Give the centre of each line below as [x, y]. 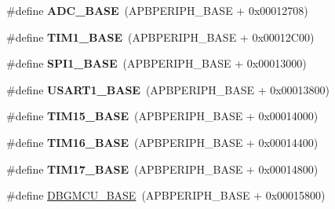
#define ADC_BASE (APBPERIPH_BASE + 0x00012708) [157, 10]
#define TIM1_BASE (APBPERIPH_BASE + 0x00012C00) [160, 37]
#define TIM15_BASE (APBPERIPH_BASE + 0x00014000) [162, 116]
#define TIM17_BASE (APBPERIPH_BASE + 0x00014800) [162, 169]
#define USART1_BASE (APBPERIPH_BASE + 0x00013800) [168, 89]
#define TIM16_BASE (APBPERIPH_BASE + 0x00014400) [162, 142]
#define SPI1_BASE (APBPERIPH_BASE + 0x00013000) [157, 63]
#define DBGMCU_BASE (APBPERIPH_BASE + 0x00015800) [166, 195]
